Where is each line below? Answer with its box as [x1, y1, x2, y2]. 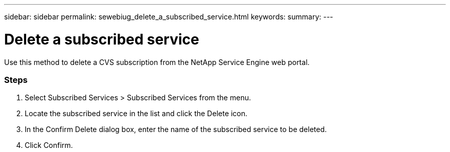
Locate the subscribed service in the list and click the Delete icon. [25, 109, 248, 118]
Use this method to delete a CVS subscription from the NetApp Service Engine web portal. [4, 57, 310, 67]
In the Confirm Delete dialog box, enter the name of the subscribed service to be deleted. [25, 125, 327, 134]
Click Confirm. [25, 141, 73, 150]
